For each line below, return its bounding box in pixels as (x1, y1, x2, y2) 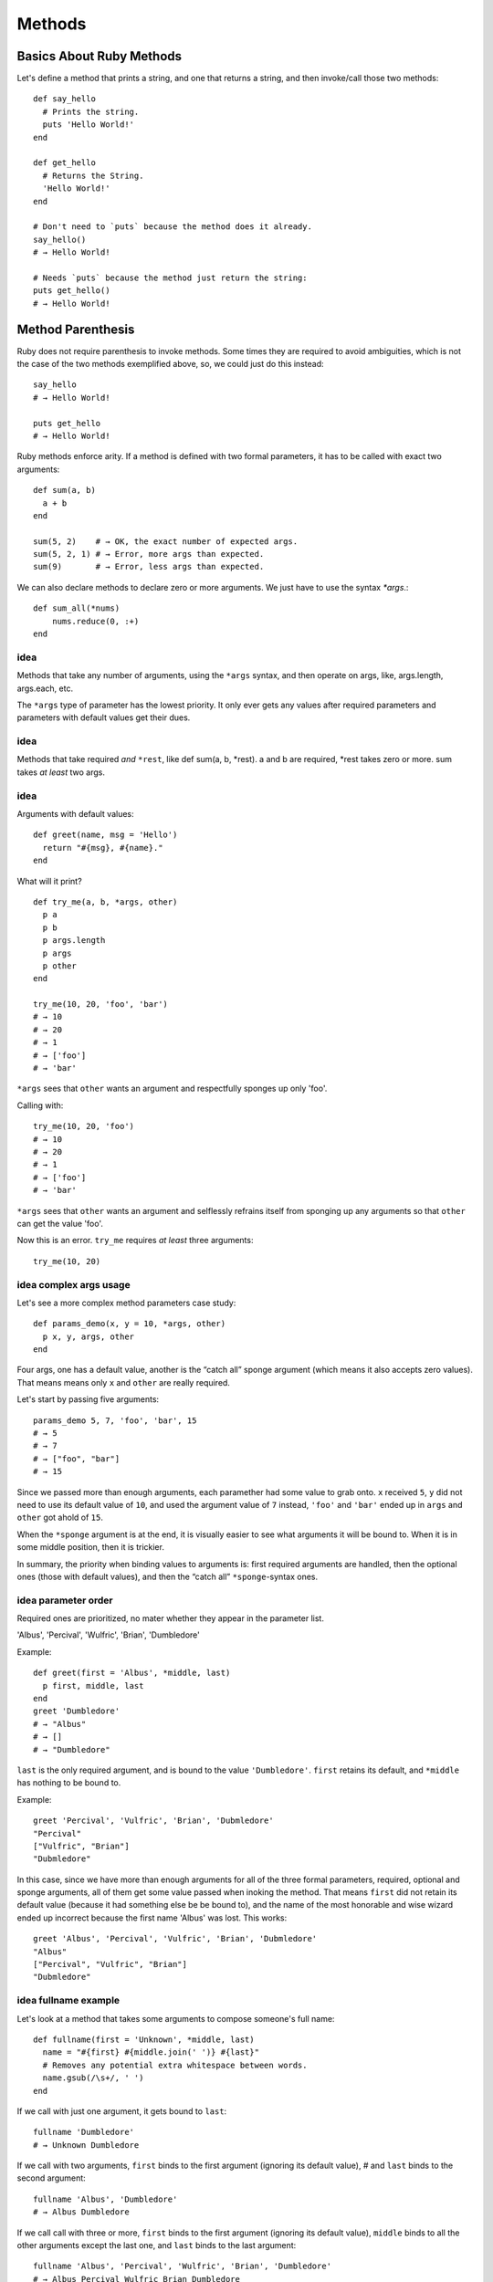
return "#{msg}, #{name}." (42, 843, 163, 853)
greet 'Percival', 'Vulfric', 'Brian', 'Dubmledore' (33, 1816, 274, 1826)
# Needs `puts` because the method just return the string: (33, 272, 308, 283)
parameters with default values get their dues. (16, 712, 191, 723)
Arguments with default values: (16, 809, 134, 820)
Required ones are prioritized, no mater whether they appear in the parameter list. (16, 1613, 324, 1624)
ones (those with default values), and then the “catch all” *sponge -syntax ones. (16, 1571, 319, 1582)
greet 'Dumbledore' (33, 1706, 121, 1716)
